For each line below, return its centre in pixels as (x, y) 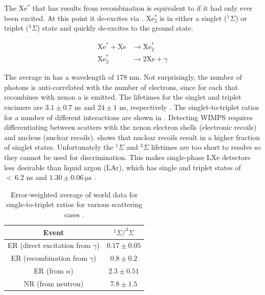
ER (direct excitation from (49, 245)
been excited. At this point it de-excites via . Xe (79, 18)
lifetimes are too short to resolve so (206, 147)
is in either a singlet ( (193, 18)
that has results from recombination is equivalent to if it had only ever (142, 8)
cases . (74, 214)
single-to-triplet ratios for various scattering (74, 204)
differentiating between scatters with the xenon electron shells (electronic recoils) (130, 127)
